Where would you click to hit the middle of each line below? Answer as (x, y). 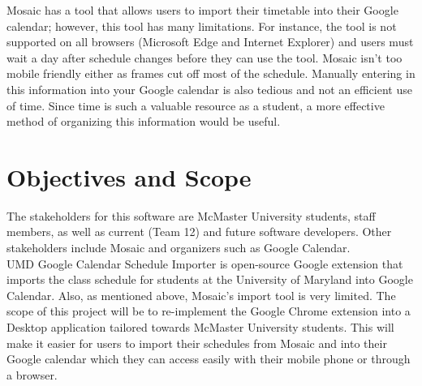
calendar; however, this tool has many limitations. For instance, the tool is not (202, 26)
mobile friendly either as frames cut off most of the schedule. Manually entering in (211, 73)
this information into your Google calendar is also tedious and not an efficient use (209, 89)
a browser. (32, 374)
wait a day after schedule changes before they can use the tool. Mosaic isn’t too (205, 57)
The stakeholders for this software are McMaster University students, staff (191, 215)
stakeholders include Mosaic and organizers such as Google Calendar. (179, 248)
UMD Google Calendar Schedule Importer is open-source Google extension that (205, 263)
